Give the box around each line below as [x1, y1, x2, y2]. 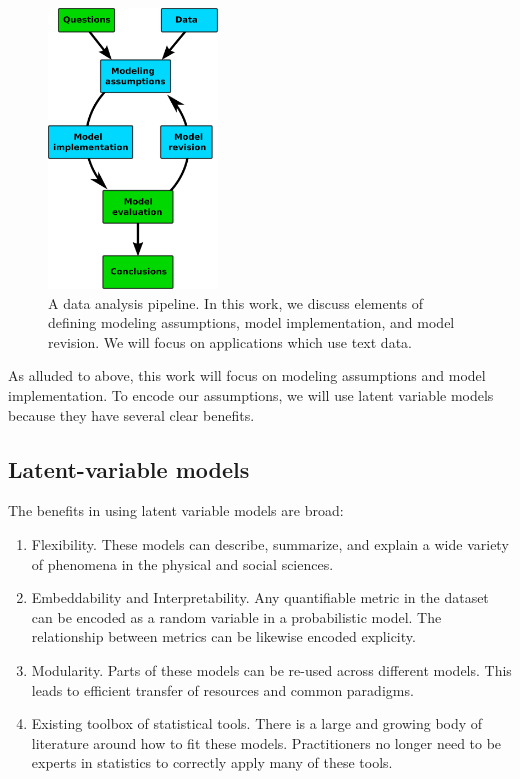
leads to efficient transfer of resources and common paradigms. [31, 679, 414, 700]
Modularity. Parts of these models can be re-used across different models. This [31, 659, 512, 680]
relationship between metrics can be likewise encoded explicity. [31, 626, 416, 647]
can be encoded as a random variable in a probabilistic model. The [31, 606, 442, 627]
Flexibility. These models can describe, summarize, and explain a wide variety [31, 533, 509, 554]
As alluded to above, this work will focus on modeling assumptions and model [8, 365, 486, 386]
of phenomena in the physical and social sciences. [31, 553, 334, 574]
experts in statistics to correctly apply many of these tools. [31, 752, 393, 773]
